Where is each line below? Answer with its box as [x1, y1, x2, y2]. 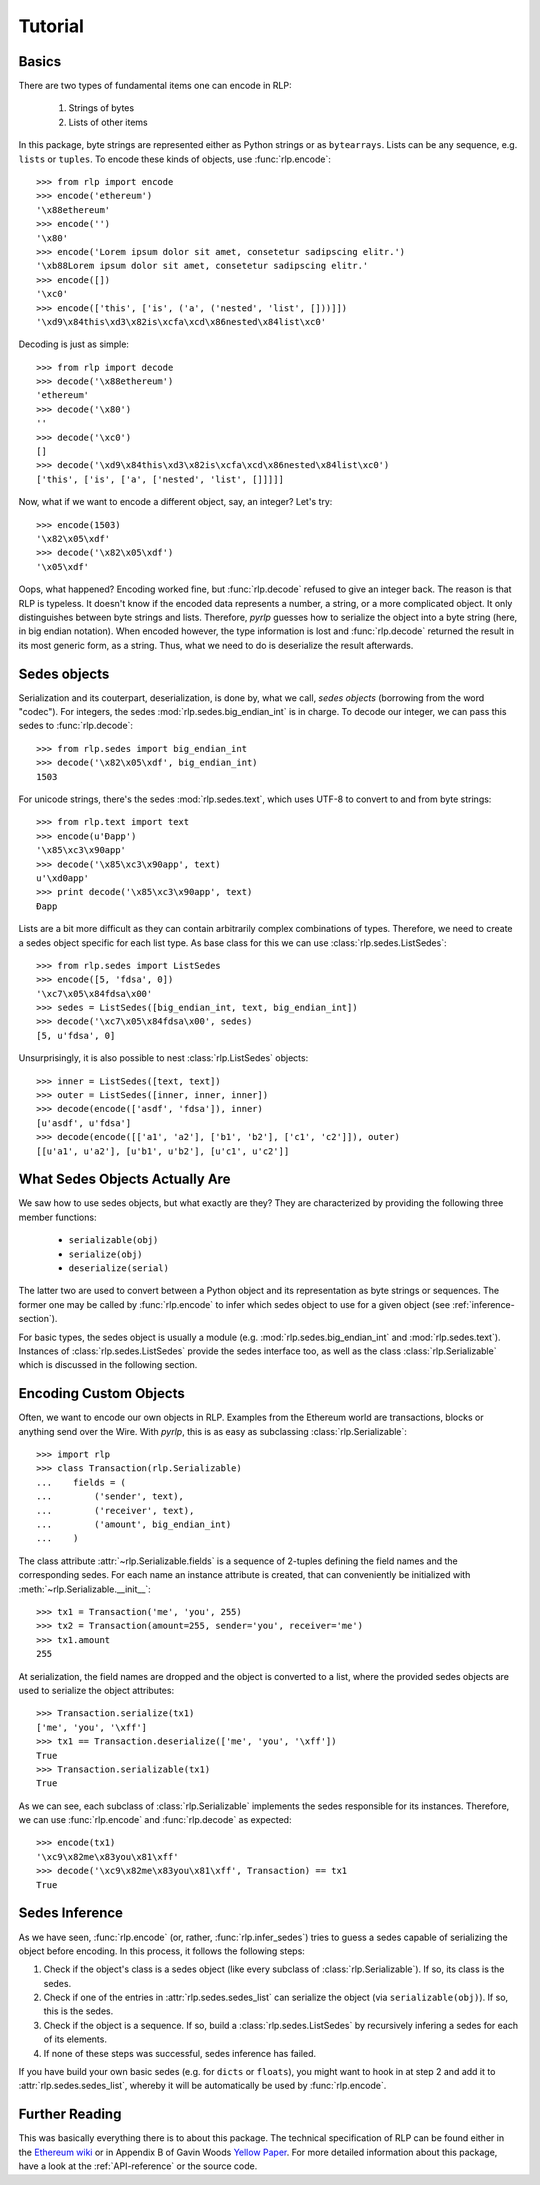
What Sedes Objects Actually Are [18, 1171, 231, 1188]
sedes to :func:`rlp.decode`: [18, 720, 134, 732]
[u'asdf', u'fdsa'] [36, 1117, 132, 1129]
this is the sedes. [43, 2005, 114, 2017]
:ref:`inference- [451, 1298, 515, 1310]
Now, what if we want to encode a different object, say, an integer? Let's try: [18, 496, 333, 508]
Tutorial [18, 15, 85, 37]
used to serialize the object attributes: [18, 1684, 175, 1696]
